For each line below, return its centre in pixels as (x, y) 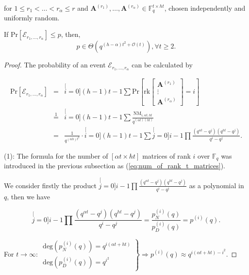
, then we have (28, 197)
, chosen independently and (205, 8)
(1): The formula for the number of (56, 155)
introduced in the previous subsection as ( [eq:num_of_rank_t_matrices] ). (115, 166)
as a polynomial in (216, 185)
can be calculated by (162, 65)
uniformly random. (32, 18)
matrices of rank (166, 155)
